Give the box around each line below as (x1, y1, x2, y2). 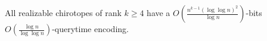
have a (147, 7, 170, 18)
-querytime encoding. (52, 23, 129, 34)
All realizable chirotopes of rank (5, 7, 122, 18)
